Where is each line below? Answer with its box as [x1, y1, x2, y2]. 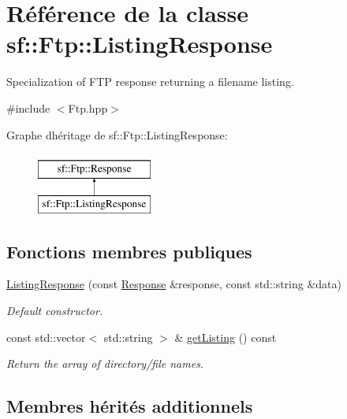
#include [6, 99, 50, 116]
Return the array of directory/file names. [6, 355, 204, 372]
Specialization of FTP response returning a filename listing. [6, 73, 294, 90]
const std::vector [6, 328, 86, 345]
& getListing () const [174, 328, 277, 345]
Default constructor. [6, 302, 103, 319]
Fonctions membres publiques [6, 239, 252, 263]
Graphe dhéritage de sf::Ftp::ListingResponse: [6, 126, 228, 143]
